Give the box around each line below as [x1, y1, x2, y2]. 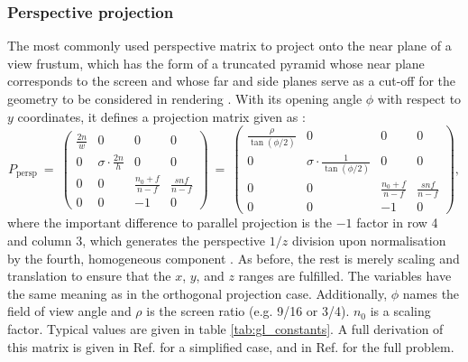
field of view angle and [7, 302, 132, 320]
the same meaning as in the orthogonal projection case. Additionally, [7, 283, 388, 302]
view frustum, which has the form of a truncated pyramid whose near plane [7, 53, 425, 72]
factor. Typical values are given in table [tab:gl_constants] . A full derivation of [7, 319, 444, 338]
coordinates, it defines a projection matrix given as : [17, 107, 306, 125]
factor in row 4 [356, 213, 438, 232]
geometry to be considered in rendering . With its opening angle [7, 89, 362, 107]
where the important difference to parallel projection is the [7, 213, 332, 232]
